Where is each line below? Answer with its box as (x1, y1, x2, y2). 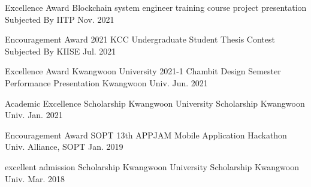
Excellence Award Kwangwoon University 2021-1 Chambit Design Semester (5, 65, 281, 77)
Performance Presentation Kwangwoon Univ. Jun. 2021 (5, 76, 208, 89)
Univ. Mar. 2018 (5, 172, 65, 185)
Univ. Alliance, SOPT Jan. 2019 (5, 140, 123, 153)
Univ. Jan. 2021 (5, 108, 63, 121)
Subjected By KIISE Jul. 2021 (5, 44, 116, 57)
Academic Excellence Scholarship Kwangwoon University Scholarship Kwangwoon (5, 96, 305, 109)
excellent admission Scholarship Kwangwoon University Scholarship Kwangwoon (5, 160, 299, 173)
